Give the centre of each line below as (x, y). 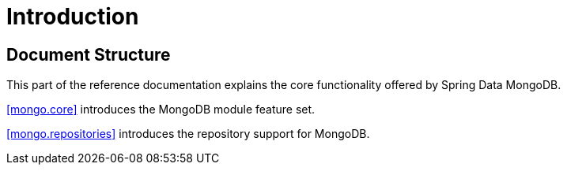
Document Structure (89, 54)
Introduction (73, 17)
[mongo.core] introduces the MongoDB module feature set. (161, 110)
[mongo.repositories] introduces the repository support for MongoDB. (188, 134)
